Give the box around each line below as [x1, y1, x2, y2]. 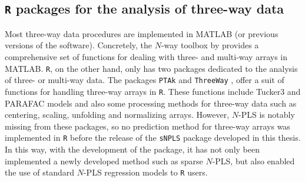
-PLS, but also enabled [212, 154, 295, 167]
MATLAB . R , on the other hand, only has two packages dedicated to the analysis [5, 62, 298, 74]
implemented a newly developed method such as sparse [5, 154, 203, 167]
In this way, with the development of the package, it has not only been [5, 143, 260, 155]
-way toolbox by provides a [161, 39, 259, 51]
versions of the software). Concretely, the [5, 39, 152, 51]
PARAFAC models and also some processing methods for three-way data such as [5, 97, 297, 109]
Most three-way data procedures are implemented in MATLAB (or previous [5, 27, 279, 39]
